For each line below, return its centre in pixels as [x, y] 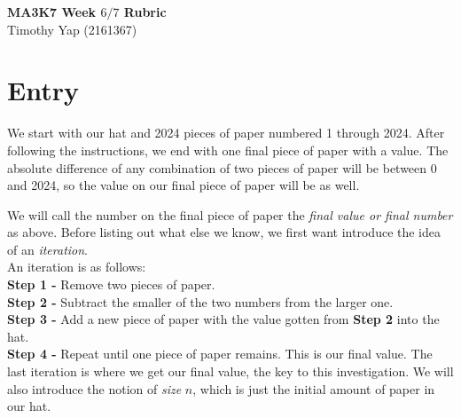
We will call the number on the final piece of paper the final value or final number [230, 214]
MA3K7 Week [52, 12]
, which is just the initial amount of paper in [314, 388]
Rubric [145, 12]
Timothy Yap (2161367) [72, 29]
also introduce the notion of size [94, 388]
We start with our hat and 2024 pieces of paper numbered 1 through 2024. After [226, 133]
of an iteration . [48, 249]
